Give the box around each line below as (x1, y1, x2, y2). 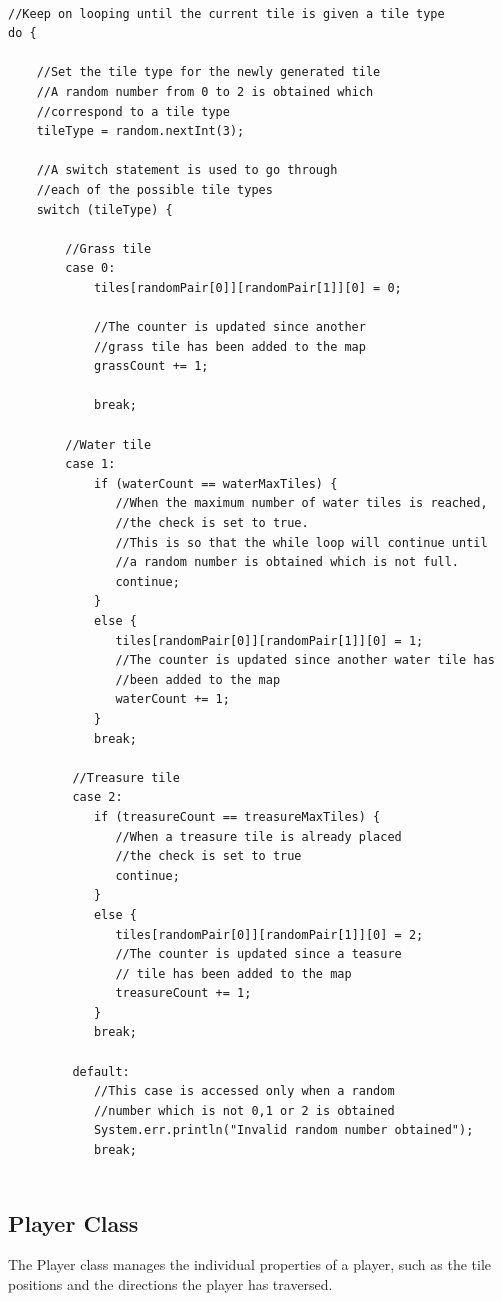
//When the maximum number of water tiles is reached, (115, 496, 488, 511)
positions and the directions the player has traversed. (8, 1274, 333, 1295)
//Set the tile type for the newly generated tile (36, 65, 381, 80)
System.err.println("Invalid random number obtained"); (93, 1123, 474, 1138)
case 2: (72, 790, 123, 805)
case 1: (65, 457, 116, 472)
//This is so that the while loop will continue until (115, 535, 488, 550)
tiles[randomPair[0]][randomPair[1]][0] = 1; (115, 633, 424, 648)
